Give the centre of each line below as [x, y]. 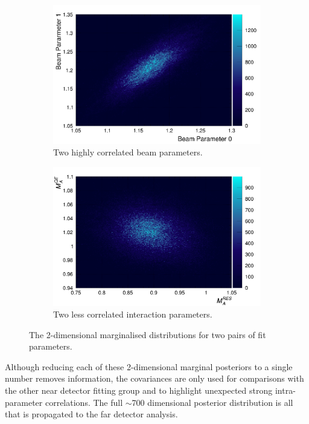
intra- [285, 390]
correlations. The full [84, 402]
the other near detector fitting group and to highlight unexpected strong [139, 390]
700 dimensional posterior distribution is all [212, 402]
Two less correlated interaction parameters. [133, 314]
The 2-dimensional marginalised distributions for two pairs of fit [148, 334]
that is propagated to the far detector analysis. [91, 414]
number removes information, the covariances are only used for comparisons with [154, 378]
